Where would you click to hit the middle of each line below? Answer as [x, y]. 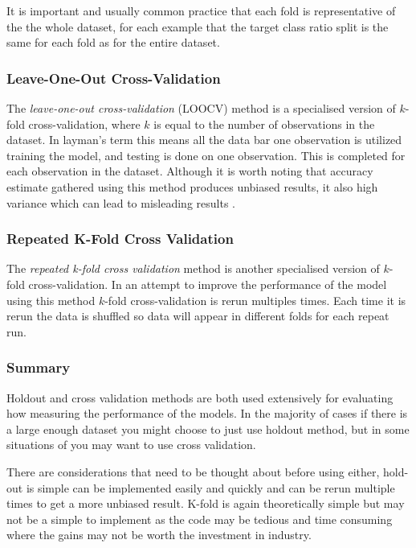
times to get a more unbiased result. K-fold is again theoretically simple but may [206, 503]
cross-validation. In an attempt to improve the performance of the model [208, 284]
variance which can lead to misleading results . [121, 202]
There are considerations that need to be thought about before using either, [193, 471]
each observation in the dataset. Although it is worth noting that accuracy [190, 171]
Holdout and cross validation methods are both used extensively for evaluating [200, 397]
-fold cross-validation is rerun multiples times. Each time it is [255, 300]
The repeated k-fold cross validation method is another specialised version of [193, 268]
